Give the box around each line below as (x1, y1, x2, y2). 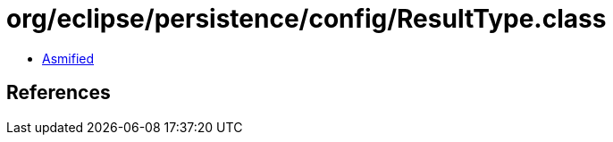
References (6, 81, 111, 104)
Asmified (42, 50, 95, 66)
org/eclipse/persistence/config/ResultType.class (6, 4, 607, 34)
